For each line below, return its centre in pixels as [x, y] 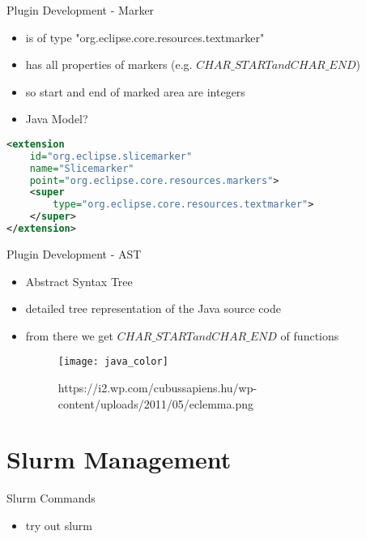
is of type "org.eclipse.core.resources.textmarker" [145, 37]
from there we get [69, 335]
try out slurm [59, 525]
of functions [310, 335]
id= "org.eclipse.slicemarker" [111, 156]
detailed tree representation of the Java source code [153, 308]
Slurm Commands [51, 498]
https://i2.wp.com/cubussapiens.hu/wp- [157, 387]
